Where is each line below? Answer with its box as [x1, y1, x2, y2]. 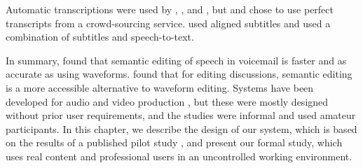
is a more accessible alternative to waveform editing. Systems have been [6, 80, 314, 94]
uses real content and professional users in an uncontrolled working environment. [6, 148, 352, 163]
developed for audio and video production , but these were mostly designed [6, 94, 329, 108]
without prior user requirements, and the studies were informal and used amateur [6, 108, 356, 122]
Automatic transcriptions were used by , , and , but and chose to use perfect [6, 2, 334, 16]
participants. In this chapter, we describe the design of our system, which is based [6, 121, 357, 136]
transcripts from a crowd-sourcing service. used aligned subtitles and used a [6, 15, 331, 30]
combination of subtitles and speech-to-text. [6, 29, 194, 44]
